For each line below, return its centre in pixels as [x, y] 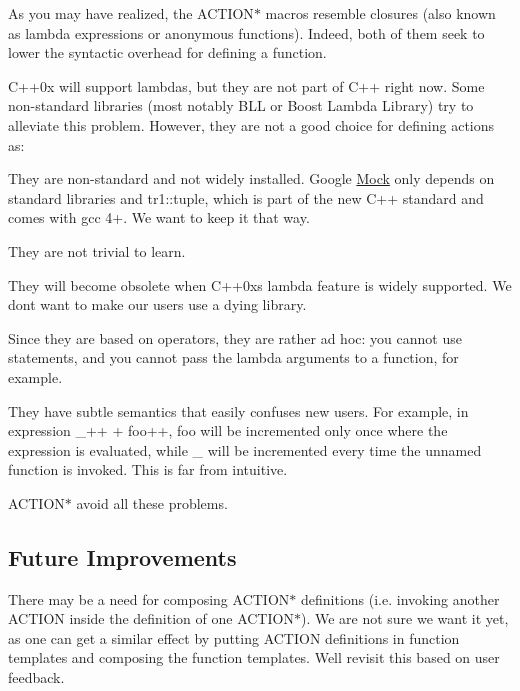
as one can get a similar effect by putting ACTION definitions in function [234, 637]
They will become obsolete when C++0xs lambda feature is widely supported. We [260, 284]
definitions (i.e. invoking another [400, 598]
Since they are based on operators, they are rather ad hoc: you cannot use [235, 337]
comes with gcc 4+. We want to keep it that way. [159, 217]
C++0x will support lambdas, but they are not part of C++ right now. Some [246, 85]
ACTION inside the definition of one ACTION [151, 618]
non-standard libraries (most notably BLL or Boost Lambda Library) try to [241, 105]
